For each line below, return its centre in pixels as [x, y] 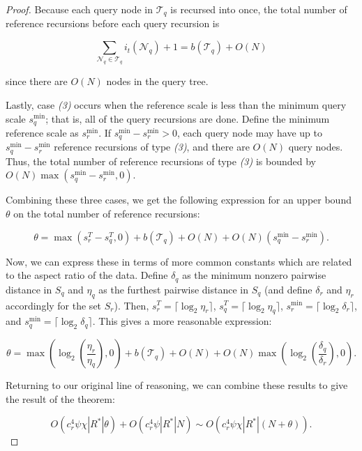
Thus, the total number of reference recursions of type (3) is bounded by [161, 161]
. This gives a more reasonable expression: [182, 321]
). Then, [131, 305]
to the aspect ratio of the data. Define [87, 275]
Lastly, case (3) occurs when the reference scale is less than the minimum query [176, 104]
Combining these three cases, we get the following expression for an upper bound [179, 200]
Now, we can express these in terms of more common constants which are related [179, 261]
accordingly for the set [54, 305]
